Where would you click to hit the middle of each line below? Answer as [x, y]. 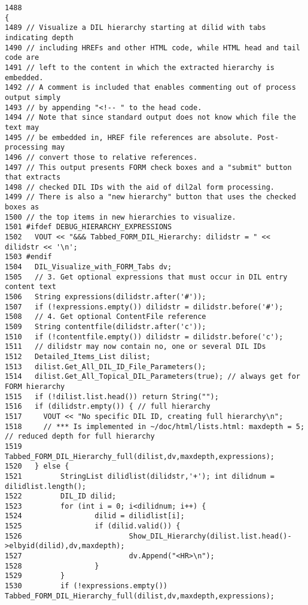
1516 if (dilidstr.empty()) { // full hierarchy [108, 407]
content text [31, 287]
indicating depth [39, 37]
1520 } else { [37, 466]
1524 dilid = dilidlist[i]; [95, 516]
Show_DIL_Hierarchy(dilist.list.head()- [210, 536]
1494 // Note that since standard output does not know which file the [150, 118]
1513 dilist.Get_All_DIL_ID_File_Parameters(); [106, 367]
